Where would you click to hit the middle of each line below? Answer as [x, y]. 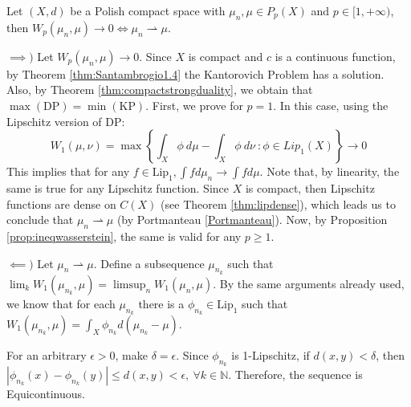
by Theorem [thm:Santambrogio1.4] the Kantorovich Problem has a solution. [195, 73]
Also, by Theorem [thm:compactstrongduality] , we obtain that [160, 90]
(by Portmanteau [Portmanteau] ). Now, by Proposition [252, 220]
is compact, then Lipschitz [310, 187]
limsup [130, 285]
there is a [161, 303]
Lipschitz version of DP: [66, 121]
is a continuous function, [335, 56]
